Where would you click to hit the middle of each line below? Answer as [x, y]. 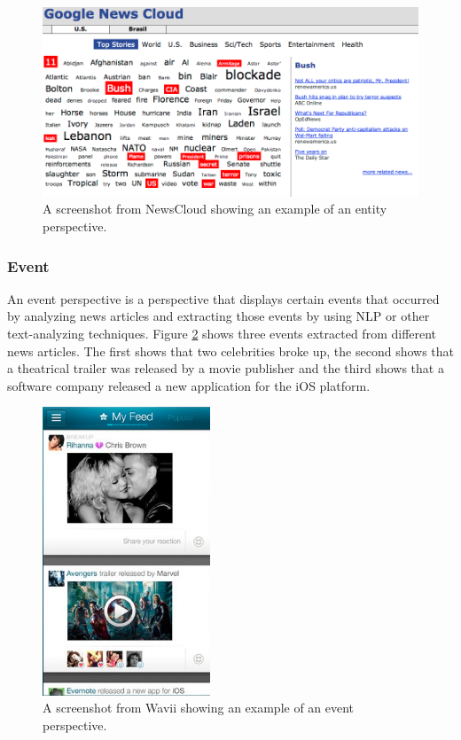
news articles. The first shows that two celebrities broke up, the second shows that [230, 351]
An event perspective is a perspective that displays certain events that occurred [223, 298]
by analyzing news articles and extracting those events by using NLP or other [219, 316]
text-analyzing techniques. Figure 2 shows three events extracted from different [222, 333]
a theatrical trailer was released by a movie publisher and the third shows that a [226, 368]
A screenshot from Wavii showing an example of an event [199, 708]
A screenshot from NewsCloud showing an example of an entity [215, 209]
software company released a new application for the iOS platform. [189, 385]
